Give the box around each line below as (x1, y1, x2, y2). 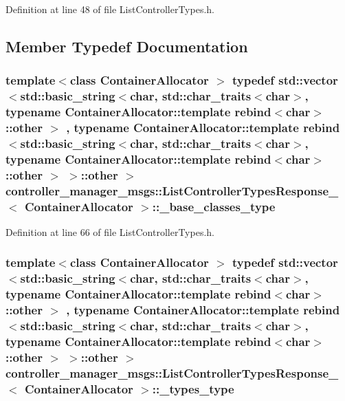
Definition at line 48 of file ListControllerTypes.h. (5, 2, 214, 16)
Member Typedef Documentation (5, 35, 248, 56)
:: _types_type (152, 380, 234, 397)
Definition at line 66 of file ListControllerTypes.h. (5, 224, 214, 239)
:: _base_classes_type (152, 197, 276, 215)
